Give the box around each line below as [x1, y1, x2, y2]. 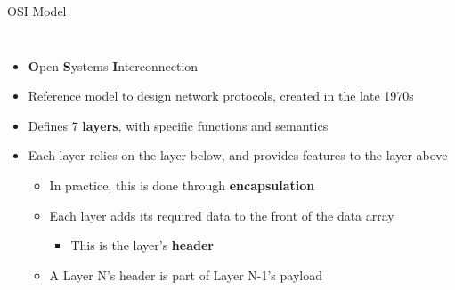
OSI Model [7, 2, 67, 20]
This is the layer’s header [70, 236, 214, 254]
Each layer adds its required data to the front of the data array [49, 205, 394, 224]
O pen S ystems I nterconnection [28, 56, 199, 75]
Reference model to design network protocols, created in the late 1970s [28, 86, 414, 105]
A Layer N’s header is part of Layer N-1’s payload [49, 265, 323, 284]
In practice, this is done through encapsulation [49, 175, 315, 194]
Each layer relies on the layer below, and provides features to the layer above [28, 146, 448, 165]
